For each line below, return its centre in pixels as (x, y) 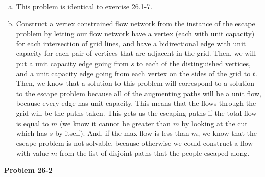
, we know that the (227, 133)
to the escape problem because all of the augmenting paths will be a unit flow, (139, 93)
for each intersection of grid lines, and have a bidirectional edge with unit (131, 43)
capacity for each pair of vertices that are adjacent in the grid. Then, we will (136, 53)
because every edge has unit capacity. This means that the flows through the (136, 103)
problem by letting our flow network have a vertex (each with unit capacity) (135, 33)
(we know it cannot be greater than (115, 123)
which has (32, 133)
